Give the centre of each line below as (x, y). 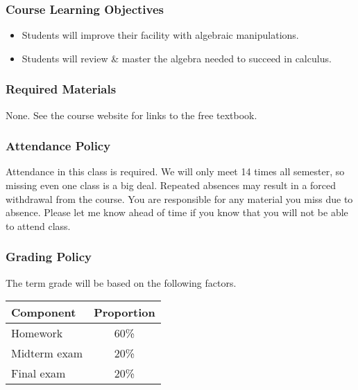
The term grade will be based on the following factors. (121, 282)
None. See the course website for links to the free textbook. (131, 115)
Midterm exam (47, 353)
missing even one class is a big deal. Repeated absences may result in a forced (171, 185)
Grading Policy (49, 257)
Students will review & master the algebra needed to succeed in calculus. (177, 58)
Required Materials (61, 89)
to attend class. (38, 225)
